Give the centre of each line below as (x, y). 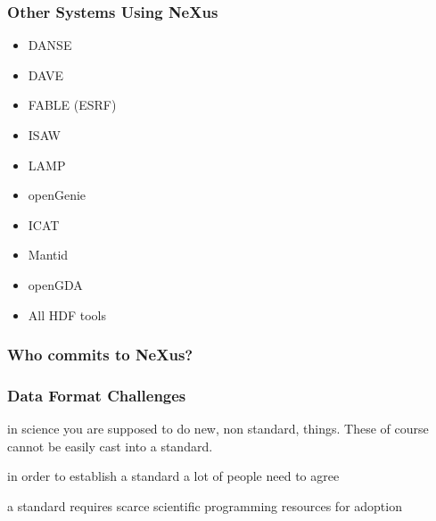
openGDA (55, 284)
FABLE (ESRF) (72, 105)
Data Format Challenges (97, 395)
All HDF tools (67, 314)
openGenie (57, 195)
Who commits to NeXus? (100, 355)
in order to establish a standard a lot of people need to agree (173, 476)
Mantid (48, 255)
